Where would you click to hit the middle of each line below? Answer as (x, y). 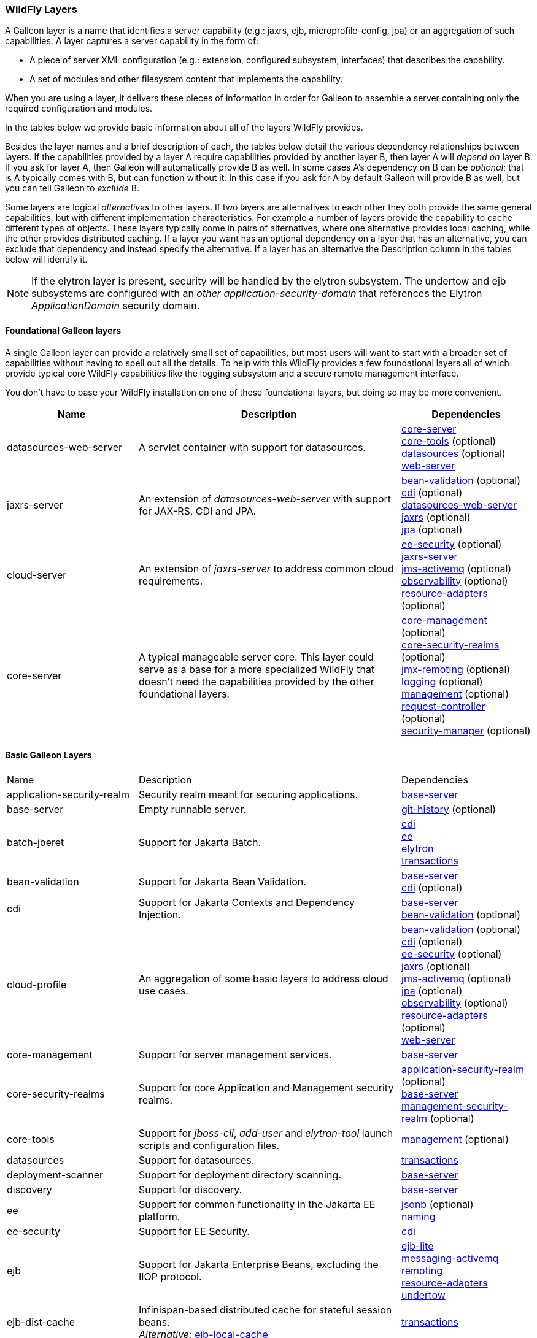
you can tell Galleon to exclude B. (72, 188)
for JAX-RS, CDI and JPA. (198, 511)
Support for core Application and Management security (266, 1087)
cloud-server (37, 575)
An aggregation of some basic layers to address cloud (264, 978)
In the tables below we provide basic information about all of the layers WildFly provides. (184, 128)
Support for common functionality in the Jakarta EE (257, 1204)
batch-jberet (36, 842)
